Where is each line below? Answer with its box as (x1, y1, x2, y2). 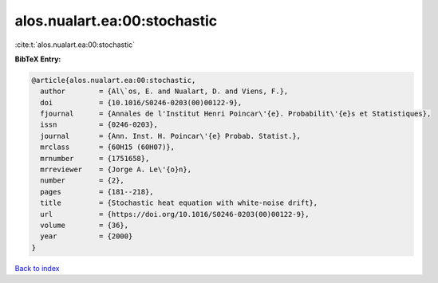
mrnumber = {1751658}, (40, 154, 150, 163)
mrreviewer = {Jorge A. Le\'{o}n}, (40, 165, 191, 175)
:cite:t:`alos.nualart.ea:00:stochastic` (14, 40, 136, 49)
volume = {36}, (40, 221, 129, 230)
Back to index (14, 263, 60, 273)
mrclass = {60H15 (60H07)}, (40, 143, 176, 151)
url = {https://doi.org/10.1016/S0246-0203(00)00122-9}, (40, 210, 310, 218)
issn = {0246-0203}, (40, 120, 159, 129)
